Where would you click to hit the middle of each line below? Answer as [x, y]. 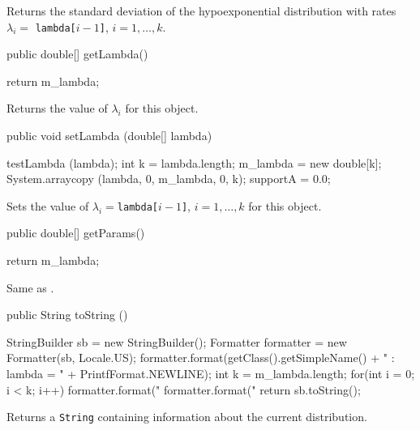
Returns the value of [57, 108]
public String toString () [67, 315]
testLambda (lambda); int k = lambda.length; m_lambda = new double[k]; [194, 162]
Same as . [30, 287]
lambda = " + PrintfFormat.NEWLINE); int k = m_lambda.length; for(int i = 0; [211, 374]
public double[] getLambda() [77, 54]
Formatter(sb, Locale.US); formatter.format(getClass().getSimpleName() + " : [201, 358]
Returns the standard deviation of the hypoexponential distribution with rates [201, 11]
